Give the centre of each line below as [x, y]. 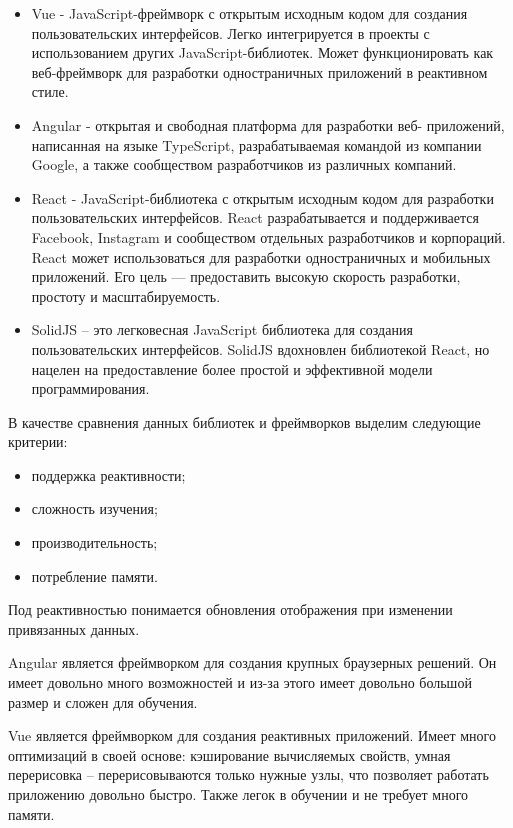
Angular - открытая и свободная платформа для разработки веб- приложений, [268, 124]
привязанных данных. [74, 628]
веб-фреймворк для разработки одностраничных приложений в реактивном [259, 71]
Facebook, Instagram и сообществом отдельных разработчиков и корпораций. [268, 236]
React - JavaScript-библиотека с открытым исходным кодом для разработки [262, 197]
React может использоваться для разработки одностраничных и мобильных [261, 256]
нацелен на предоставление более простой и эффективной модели [232, 368]
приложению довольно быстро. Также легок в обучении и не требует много [238, 794]
